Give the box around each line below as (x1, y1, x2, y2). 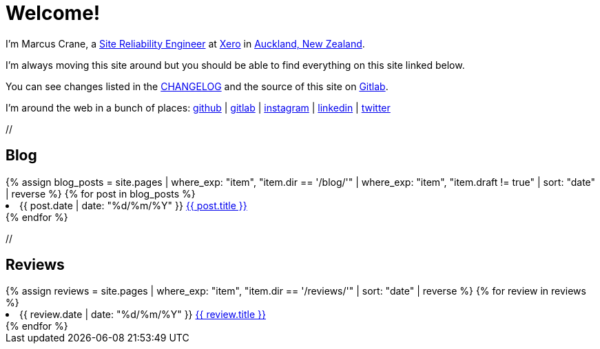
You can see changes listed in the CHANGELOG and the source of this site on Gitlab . (6, 80, 389, 92)
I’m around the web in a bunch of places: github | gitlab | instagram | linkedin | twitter (6, 101, 391, 114)
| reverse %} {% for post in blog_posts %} (6, 187, 196, 200)
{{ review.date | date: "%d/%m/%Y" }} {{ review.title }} (19, 308, 266, 321)
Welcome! (6, 1, 101, 25)
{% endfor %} (6, 211, 68, 223)
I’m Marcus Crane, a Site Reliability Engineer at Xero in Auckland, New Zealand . (6, 37, 365, 50)
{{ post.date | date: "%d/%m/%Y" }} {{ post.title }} (19, 199, 247, 211)
